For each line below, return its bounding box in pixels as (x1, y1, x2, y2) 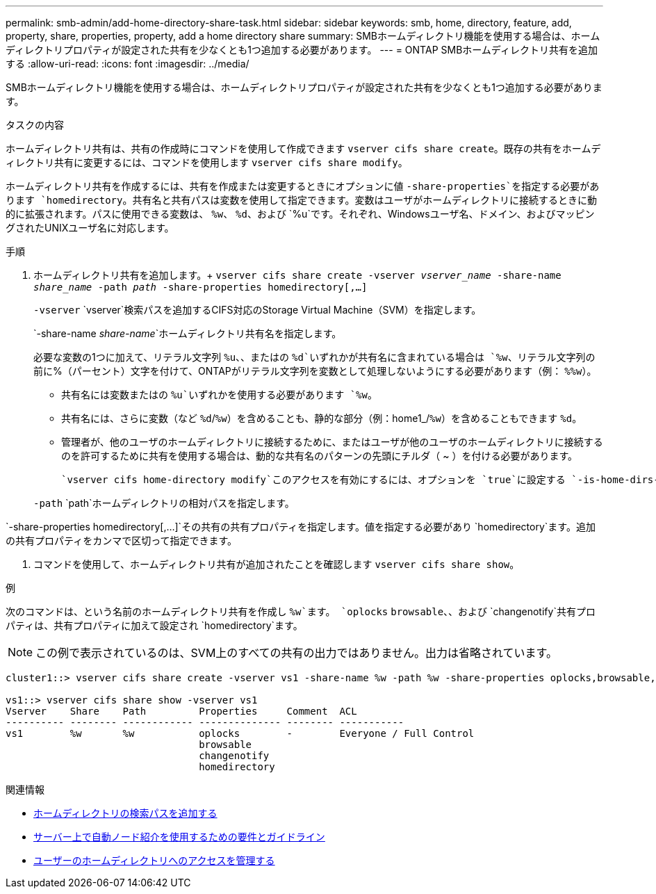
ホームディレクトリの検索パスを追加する (33, 807, 218, 819)
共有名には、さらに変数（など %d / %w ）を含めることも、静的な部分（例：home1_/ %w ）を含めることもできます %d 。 (61, 412, 582, 424)
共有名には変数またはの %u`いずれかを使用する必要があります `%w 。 (61, 389, 377, 400)
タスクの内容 (6, 119, 64, 131)
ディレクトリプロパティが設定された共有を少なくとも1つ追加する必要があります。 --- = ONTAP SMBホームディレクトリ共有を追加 (6, 44, 598, 56)
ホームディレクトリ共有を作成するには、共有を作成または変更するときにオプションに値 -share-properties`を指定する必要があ (6, 180, 600, 192)
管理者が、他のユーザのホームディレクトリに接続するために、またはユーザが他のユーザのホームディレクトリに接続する (61, 436, 603, 448)
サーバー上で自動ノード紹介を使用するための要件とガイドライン (33, 831, 325, 843)
